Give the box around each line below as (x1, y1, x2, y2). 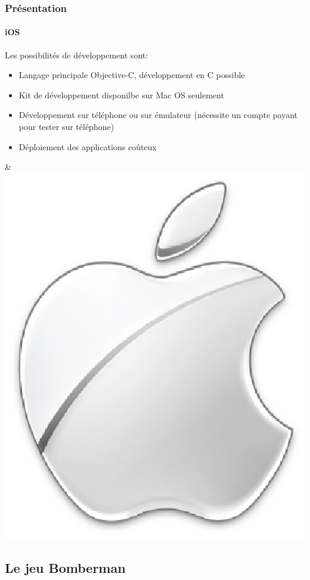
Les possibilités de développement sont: (5, 48, 148, 61)
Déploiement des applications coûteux (18, 140, 157, 153)
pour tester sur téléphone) (18, 120, 114, 133)
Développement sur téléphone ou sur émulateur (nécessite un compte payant (18, 108, 298, 121)
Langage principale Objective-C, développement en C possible (18, 69, 245, 81)
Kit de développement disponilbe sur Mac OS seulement (18, 88, 224, 101)
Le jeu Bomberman (5, 559, 126, 577)
